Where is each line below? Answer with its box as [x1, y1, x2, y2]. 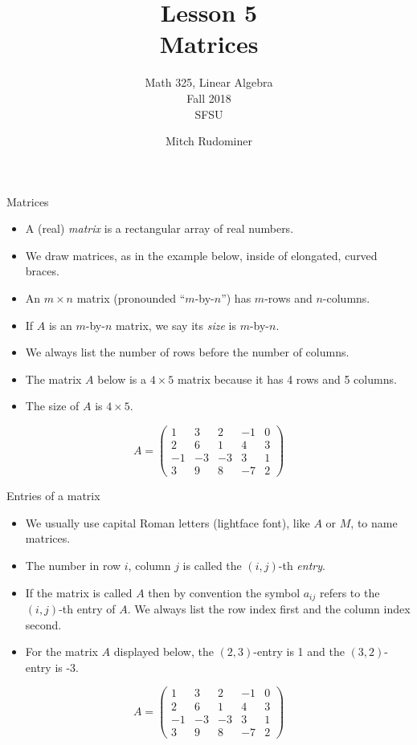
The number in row [25, 557, 121, 573]
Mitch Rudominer [166, 132, 252, 149]
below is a [97, 370, 147, 387]
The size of [25, 397, 80, 414]
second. [25, 616, 62, 633]
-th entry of [59, 600, 116, 617]
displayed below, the [113, 643, 214, 660]
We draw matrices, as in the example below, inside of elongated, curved [25, 246, 378, 263]
